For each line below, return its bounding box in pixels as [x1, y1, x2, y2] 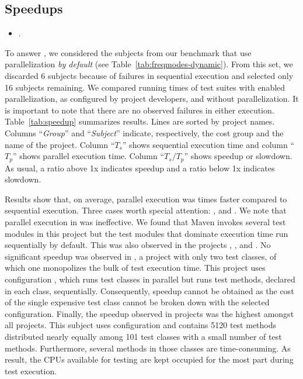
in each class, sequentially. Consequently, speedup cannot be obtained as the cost [5, 284, 294, 297]
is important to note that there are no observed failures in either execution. [5, 104, 274, 116]
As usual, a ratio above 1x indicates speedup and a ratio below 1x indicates [5, 161, 275, 174]
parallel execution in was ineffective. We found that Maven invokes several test [5, 215, 286, 228]
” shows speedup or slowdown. [184, 150, 292, 162]
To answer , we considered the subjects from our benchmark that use [5, 46, 252, 58]
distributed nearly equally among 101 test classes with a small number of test [5, 330, 282, 342]
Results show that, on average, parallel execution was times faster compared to [5, 192, 287, 205]
